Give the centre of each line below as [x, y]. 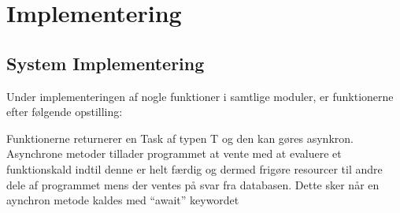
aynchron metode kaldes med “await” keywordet [123, 200]
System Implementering [106, 63]
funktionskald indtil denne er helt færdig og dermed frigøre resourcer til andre [194, 168]
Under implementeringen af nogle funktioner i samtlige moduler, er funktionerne [200, 96]
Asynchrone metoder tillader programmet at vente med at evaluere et [174, 153]
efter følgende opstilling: [65, 112]
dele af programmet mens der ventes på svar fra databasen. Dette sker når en [193, 184]
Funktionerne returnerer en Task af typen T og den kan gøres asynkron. [180, 138]
